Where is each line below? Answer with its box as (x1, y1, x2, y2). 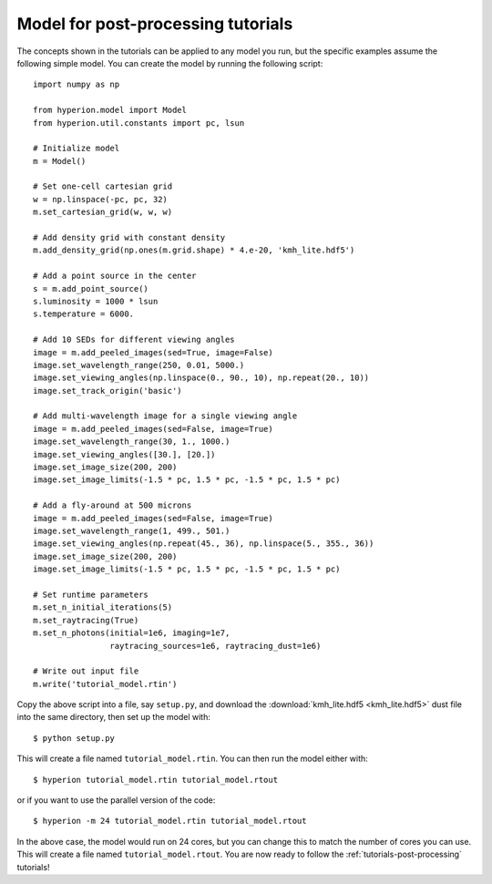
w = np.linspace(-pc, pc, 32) (33, 194, 169, 204)
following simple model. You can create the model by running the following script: (16, 57, 323, 68)
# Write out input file (33, 666, 139, 676)
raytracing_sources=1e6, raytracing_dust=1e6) (109, 641, 322, 651)
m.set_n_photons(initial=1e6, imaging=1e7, (33, 628, 231, 638)
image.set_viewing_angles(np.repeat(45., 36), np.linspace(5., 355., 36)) (33, 539, 374, 549)
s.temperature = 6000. (33, 309, 135, 319)
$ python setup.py (33, 733, 116, 743)
